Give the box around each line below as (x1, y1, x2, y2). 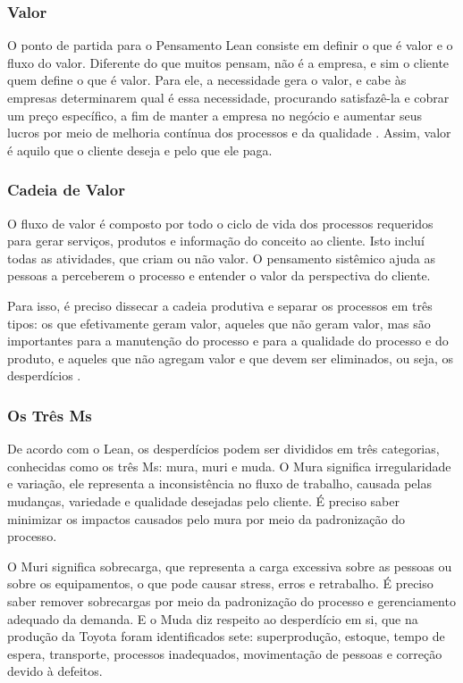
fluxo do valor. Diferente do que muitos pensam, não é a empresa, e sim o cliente (7, 53, 450, 71)
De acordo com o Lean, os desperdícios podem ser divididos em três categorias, (7, 439, 440, 458)
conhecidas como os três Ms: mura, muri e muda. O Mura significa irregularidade (7, 456, 451, 475)
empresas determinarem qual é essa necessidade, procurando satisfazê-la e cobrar (7, 88, 450, 106)
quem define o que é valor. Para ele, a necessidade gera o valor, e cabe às (7, 71, 407, 89)
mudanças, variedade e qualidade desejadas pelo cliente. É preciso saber (7, 491, 400, 510)
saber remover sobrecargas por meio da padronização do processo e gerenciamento (7, 591, 456, 610)
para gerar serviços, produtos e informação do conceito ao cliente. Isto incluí (7, 231, 425, 250)
